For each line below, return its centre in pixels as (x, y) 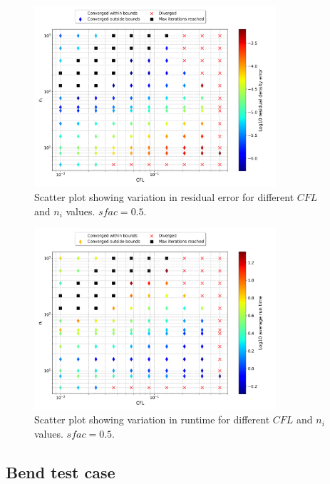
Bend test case (61, 472)
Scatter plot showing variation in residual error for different (164, 196)
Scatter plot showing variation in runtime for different (152, 419)
